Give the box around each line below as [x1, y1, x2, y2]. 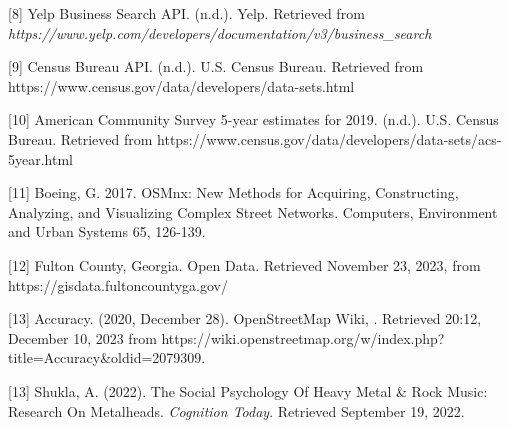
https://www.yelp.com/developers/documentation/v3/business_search [8, 22, 432, 43]
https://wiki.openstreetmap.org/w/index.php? [161, 327, 445, 348]
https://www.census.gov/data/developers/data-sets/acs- [157, 128, 502, 149]
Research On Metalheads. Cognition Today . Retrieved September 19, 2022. [8, 400, 465, 421]
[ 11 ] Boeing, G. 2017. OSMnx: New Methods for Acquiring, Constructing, [8, 182, 459, 203]
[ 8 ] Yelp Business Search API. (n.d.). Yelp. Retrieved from [8, 3, 365, 23]
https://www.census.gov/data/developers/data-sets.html [8, 75, 355, 96]
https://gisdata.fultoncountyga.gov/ [8, 274, 228, 295]
